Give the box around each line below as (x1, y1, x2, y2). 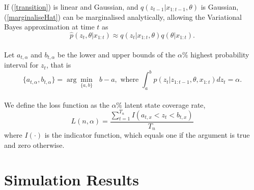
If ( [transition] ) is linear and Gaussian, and (4, 2, 138, 12)
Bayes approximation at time (4, 21, 95, 32)
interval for (4, 59, 39, 70)
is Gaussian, (201, 2, 239, 12)
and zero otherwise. (4, 139, 65, 150)
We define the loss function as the (4, 99, 109, 110)
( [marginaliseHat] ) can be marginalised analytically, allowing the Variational (4, 11, 242, 22)
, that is (46, 59, 71, 70)
